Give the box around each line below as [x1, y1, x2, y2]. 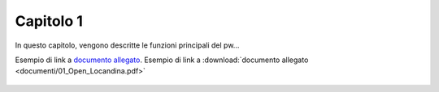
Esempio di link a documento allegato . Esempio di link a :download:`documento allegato [15, 55, 309, 65]
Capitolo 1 [15, 12, 83, 30]
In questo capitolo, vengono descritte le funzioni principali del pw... [15, 40, 240, 50]
